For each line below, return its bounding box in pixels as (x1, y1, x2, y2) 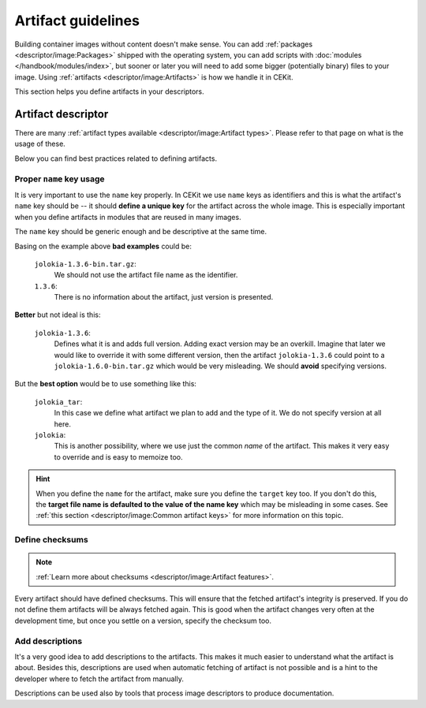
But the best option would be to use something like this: (14, 379, 197, 389)
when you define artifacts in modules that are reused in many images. (14, 212, 241, 222)
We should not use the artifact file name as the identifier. (54, 270, 238, 280)
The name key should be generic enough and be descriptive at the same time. (14, 227, 267, 237)
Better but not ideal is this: (14, 310, 101, 319)
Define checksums (14, 535, 88, 546)
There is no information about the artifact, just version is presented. (54, 293, 274, 302)
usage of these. (14, 139, 66, 149)
